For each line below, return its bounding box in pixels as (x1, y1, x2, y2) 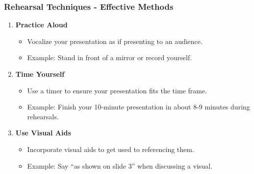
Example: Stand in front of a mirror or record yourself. (27, 52, 192, 63)
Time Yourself (15, 69, 65, 79)
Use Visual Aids (15, 128, 71, 138)
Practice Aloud (15, 20, 68, 30)
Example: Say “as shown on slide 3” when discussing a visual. (27, 160, 213, 171)
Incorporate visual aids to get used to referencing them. (27, 144, 194, 154)
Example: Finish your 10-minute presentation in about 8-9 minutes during (27, 102, 250, 112)
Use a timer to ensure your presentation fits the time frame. (27, 85, 207, 95)
